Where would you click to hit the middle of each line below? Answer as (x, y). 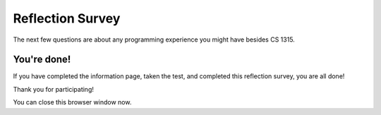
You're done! (42, 60)
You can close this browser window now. (72, 102)
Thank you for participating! (54, 89)
